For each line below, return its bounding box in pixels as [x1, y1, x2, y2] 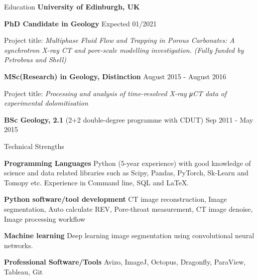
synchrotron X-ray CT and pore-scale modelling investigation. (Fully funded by [4, 44, 244, 55]
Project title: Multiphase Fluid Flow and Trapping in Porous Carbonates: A [4, 35, 235, 45]
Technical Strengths [4, 140, 64, 151]
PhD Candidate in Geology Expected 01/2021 [4, 18, 157, 28]
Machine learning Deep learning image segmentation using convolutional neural [4, 230, 255, 241]
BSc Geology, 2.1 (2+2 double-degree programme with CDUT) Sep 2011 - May [4, 114, 254, 125]
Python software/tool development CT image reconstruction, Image [4, 194, 227, 204]
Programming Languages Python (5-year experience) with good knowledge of [4, 157, 251, 168]
